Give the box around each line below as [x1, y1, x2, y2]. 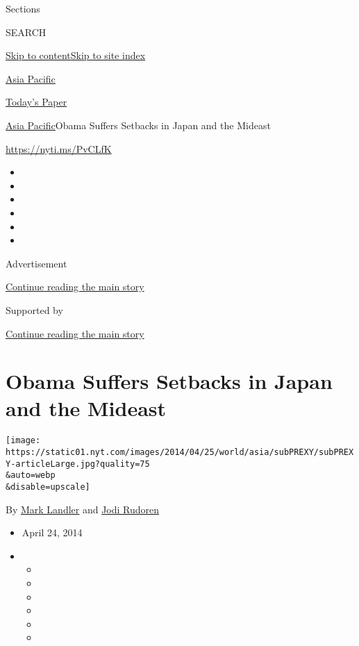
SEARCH [6, 24, 47, 39]
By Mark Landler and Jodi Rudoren [6, 502, 160, 516]
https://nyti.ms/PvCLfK [6, 141, 112, 156]
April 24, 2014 [22, 525, 83, 540]
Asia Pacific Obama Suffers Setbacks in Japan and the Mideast [6, 117, 271, 132]
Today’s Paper [6, 94, 67, 109]
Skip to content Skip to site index [6, 48, 146, 63]
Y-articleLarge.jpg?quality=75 [6, 458, 150, 469]
